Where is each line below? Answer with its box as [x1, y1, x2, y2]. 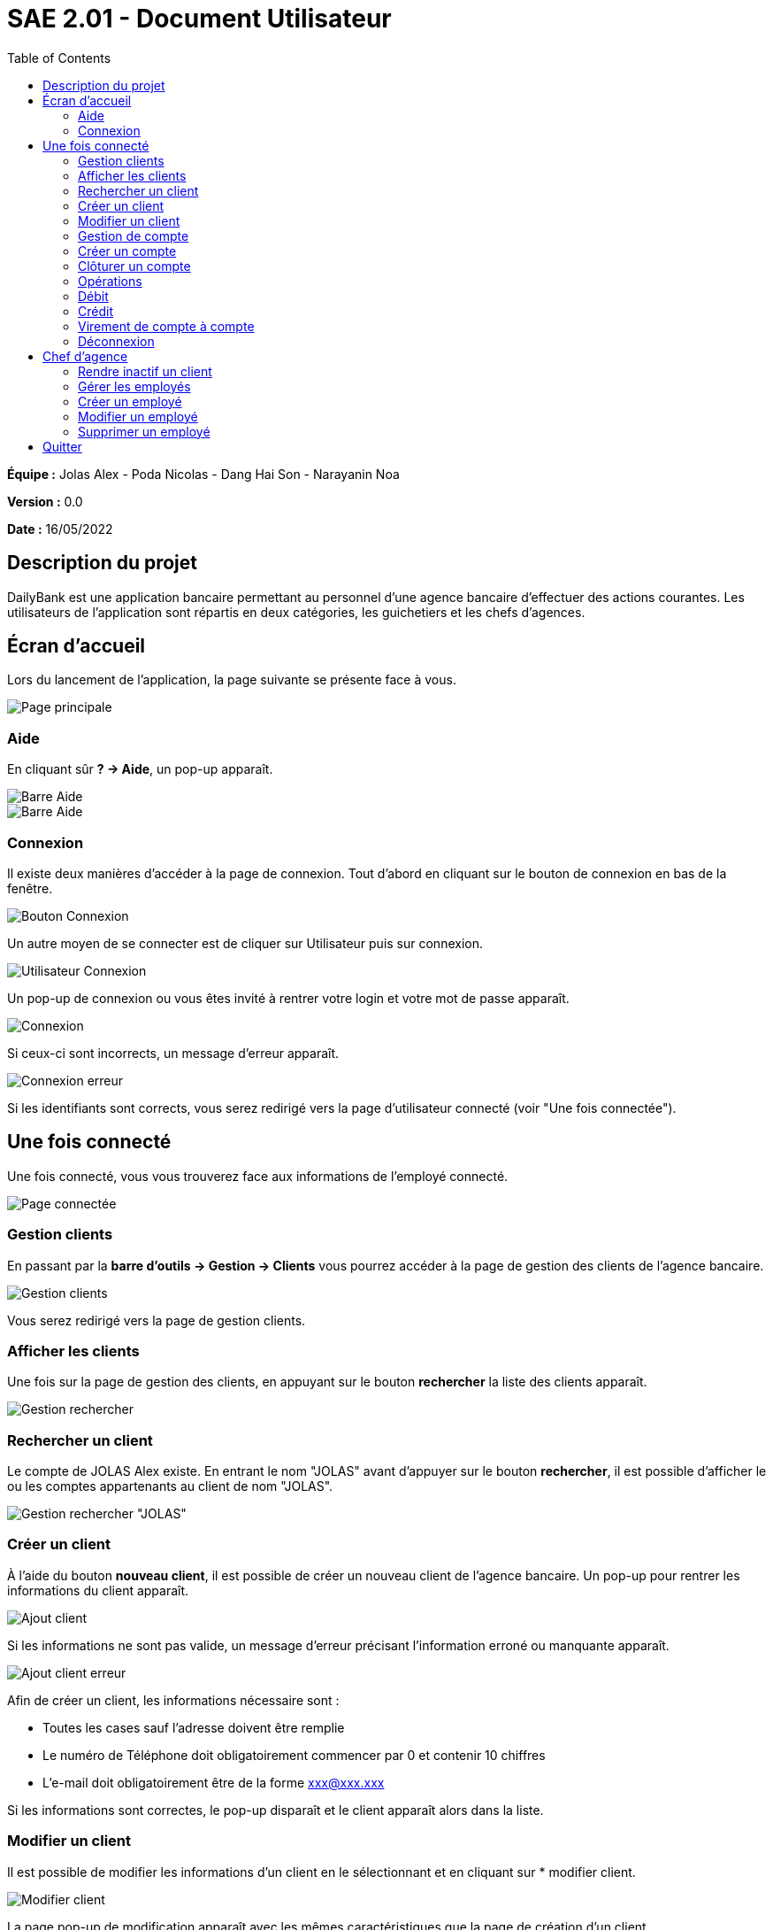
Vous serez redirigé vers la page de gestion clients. [7, 1312, 306, 1328]
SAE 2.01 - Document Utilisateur [7, 4, 392, 34]
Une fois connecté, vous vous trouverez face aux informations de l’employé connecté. [7, 1168, 509, 1184]
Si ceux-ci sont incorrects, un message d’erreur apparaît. [7, 1045, 340, 1061]
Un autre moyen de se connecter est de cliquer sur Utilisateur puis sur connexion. [7, 935, 483, 951]
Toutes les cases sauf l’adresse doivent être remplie [42, 1719, 345, 1735]
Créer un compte [78, 243, 177, 259]
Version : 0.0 [7, 493, 83, 509]
